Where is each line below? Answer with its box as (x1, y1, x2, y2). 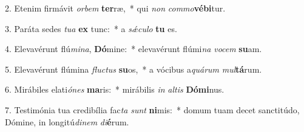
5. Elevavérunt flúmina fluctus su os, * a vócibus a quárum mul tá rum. (5, 62, 262, 75)
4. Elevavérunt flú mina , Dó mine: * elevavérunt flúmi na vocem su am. (5, 42, 262, 55)
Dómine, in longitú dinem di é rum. (5, 115, 129, 128)
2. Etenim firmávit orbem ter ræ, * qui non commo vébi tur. (5, 2, 226, 14)
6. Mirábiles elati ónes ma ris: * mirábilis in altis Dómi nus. (5, 83, 225, 96)
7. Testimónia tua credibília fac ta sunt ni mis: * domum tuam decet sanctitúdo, (5, 103, 300, 116)
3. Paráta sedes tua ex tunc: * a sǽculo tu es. (5, 22, 177, 35)
